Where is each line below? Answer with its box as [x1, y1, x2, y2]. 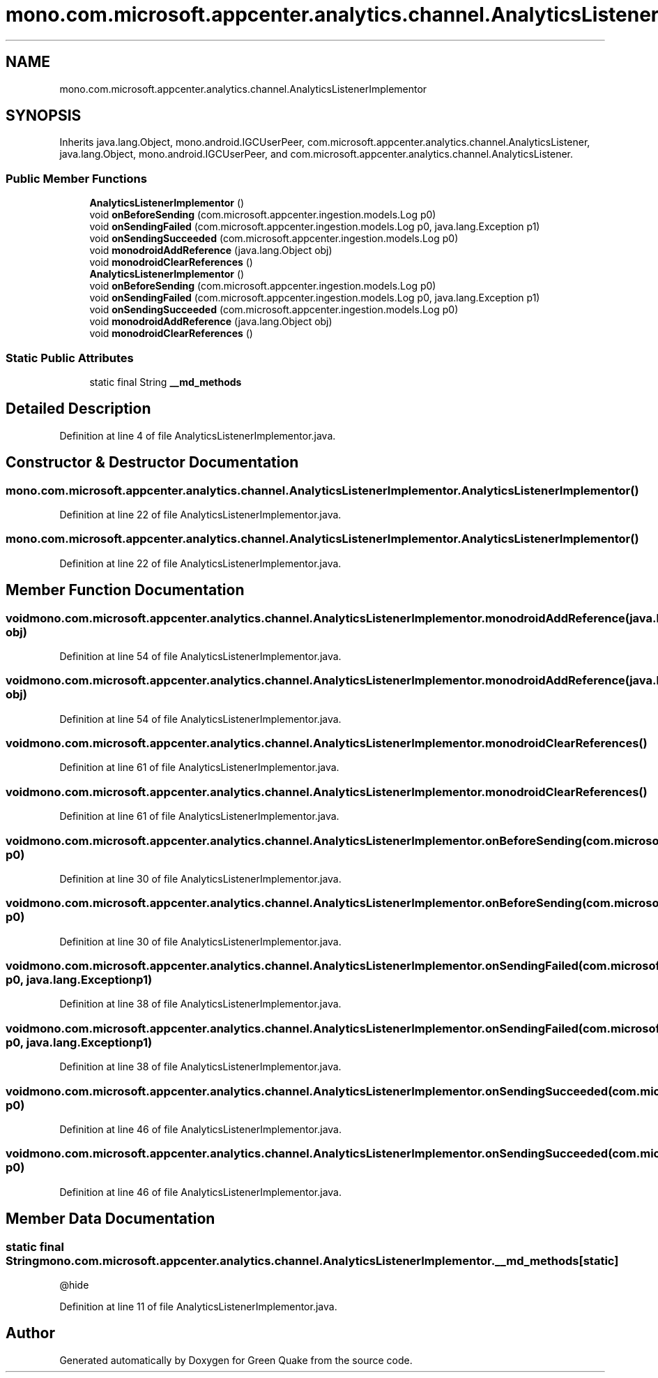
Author [6, 1324, 55, 1342]
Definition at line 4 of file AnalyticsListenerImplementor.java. [59, 429, 336, 442]
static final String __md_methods [89, 375, 242, 388]
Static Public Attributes [6, 350, 134, 365]
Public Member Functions [6, 171, 147, 186]
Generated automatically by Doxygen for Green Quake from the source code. [59, 1354, 413, 1366]
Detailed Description [6, 400, 151, 418]
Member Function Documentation [6, 581, 245, 599]
